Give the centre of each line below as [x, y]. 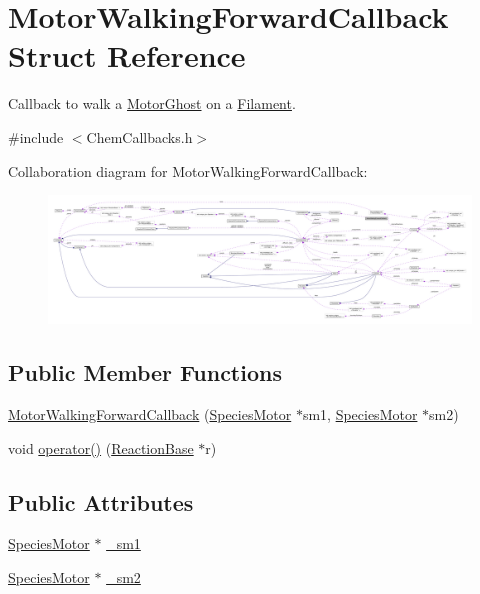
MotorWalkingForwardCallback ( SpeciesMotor [150, 414]
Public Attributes [101, 501]
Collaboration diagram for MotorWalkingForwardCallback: [188, 170]
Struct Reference [127, 55]
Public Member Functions [145, 372]
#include [36, 136]
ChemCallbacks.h [139, 136]
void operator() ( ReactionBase [101, 447]
